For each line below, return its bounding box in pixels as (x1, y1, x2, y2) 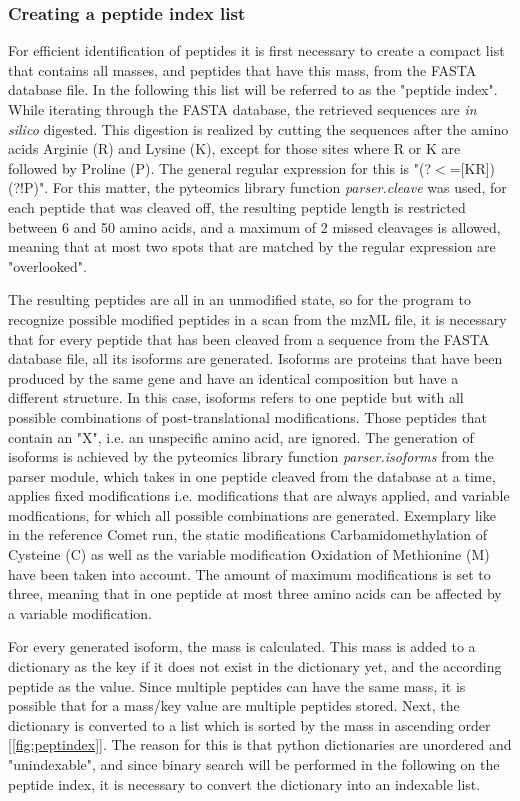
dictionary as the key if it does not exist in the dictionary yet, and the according (8, 656, 502, 677)
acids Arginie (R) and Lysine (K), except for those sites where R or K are (8, 138, 461, 159)
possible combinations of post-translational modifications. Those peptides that (8, 406, 488, 427)
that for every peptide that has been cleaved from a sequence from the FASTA (8, 328, 490, 349)
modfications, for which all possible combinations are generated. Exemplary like (8, 504, 496, 525)
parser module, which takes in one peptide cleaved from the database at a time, (8, 465, 496, 486)
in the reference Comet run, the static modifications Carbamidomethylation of (8, 524, 488, 545)
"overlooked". (8, 255, 87, 276)
